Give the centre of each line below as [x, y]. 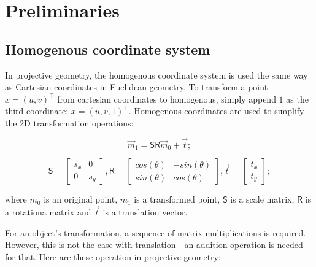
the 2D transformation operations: [69, 122]
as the [297, 99]
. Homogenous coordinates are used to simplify [216, 111]
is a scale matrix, [262, 199]
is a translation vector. [145, 212]
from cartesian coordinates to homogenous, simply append [167, 99]
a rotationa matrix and [48, 212]
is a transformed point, [177, 199]
